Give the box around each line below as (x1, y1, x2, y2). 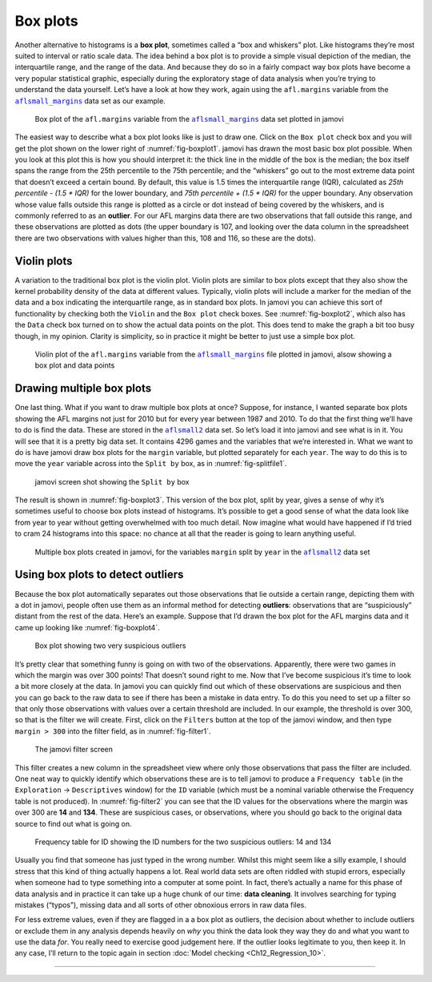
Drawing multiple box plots (14, 381, 152, 396)
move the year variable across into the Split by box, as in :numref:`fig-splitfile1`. (14, 459, 287, 469)
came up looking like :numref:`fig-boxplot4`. (14, 622, 160, 632)
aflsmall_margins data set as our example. (14, 96, 166, 106)
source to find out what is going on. (14, 819, 132, 828)
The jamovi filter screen (34, 745, 114, 755)
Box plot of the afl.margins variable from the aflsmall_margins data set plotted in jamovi (34, 114, 344, 123)
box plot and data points (34, 360, 115, 370)
